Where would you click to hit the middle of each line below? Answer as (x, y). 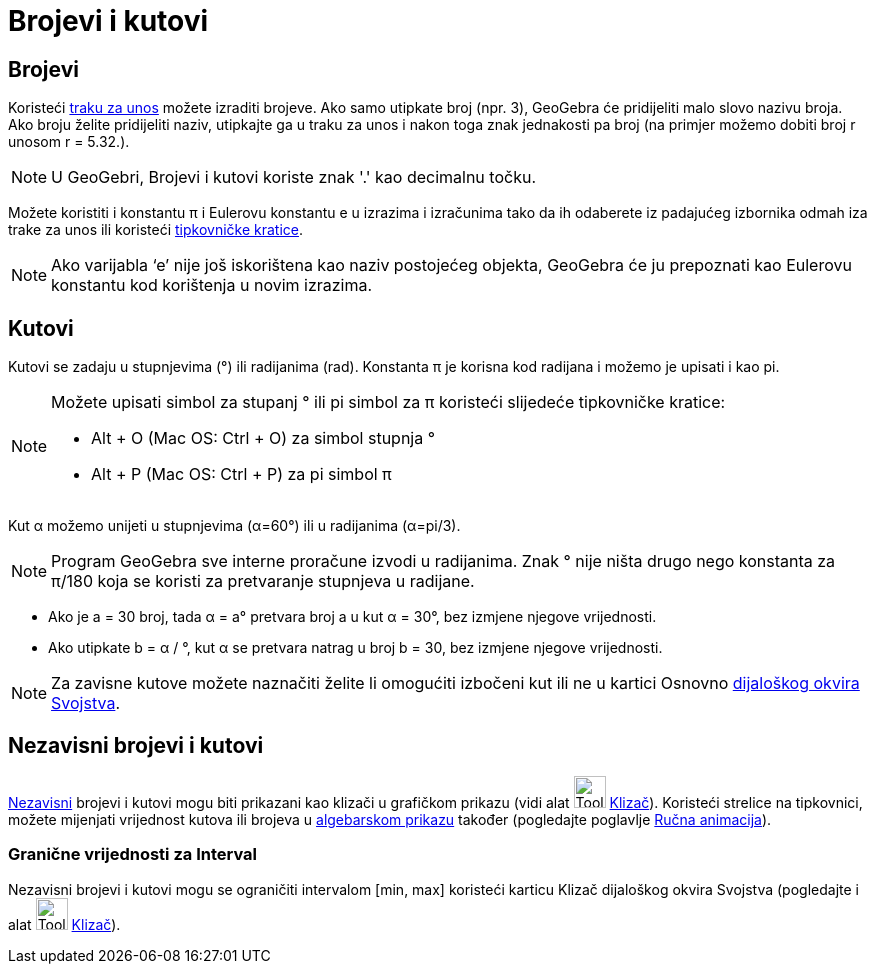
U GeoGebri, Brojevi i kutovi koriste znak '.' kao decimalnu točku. (293, 177)
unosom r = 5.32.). (69, 142)
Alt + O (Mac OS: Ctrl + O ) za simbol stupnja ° (263, 438)
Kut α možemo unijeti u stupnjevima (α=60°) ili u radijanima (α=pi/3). (234, 526)
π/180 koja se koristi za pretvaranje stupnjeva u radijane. (263, 581)
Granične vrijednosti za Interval (133, 854)
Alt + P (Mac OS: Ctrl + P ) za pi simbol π (241, 474)
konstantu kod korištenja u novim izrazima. (212, 285)
